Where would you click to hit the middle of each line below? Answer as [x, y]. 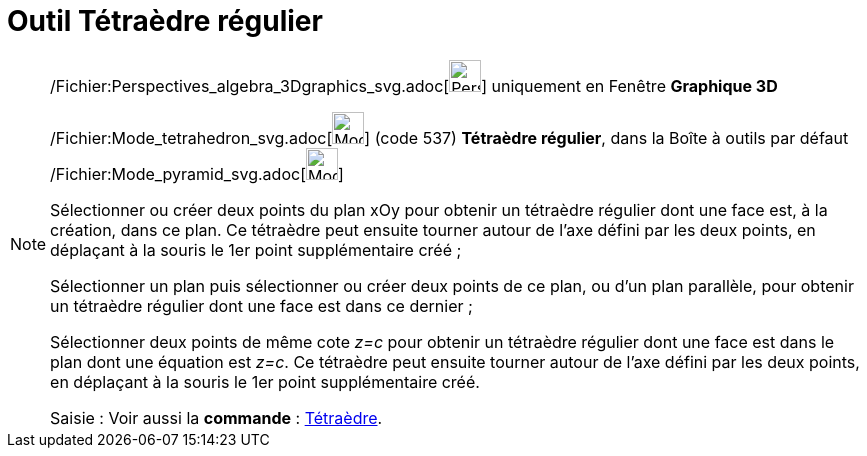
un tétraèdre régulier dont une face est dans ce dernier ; [261, 305]
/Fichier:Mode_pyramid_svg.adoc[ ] [197, 173]
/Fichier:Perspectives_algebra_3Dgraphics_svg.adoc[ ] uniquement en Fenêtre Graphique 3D [414, 85]
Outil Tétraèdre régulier [165, 21]
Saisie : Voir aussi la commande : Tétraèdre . [216, 417]
